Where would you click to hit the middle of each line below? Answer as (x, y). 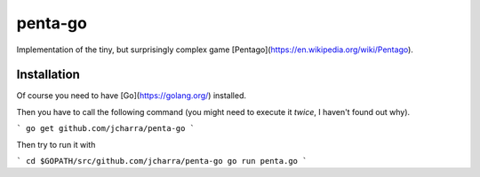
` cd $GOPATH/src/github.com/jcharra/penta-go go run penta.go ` (162, 161)
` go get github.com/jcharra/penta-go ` (106, 129)
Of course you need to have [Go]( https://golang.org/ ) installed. (132, 96)
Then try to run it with (56, 144)
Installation (48, 75)
